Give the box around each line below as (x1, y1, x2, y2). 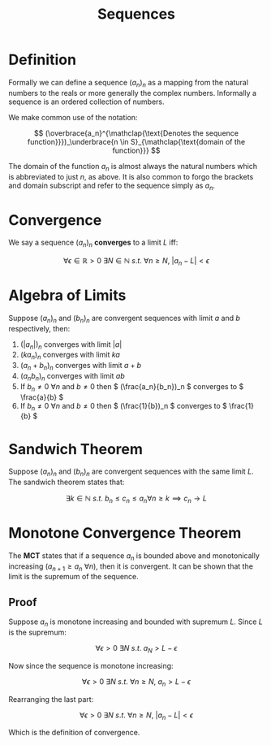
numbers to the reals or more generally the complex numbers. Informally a (8, 88, 257, 97)
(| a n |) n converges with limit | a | (19, 339, 123, 351)
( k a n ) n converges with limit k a (19, 350, 120, 362)
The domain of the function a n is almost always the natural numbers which (8, 161, 258, 173)
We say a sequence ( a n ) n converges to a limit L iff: (8, 237, 179, 249)
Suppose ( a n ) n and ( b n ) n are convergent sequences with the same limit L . (8, 466, 254, 479)
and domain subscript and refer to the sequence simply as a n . (8, 180, 216, 192)
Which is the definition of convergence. (8, 728, 140, 738)
